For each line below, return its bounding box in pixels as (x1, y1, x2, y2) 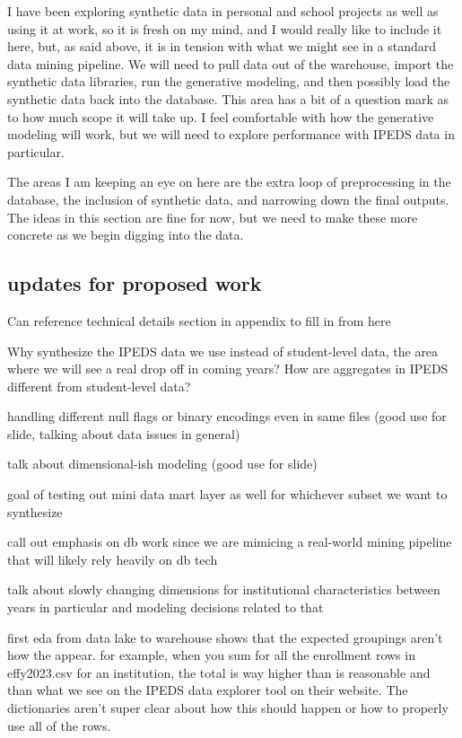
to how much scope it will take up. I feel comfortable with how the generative (7, 107, 434, 126)
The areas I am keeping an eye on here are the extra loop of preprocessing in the (7, 172, 451, 191)
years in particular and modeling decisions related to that (7, 598, 324, 617)
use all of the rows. (7, 716, 111, 734)
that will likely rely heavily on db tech (7, 549, 218, 568)
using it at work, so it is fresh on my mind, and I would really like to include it (7, 19, 442, 38)
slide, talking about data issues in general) (7, 424, 240, 443)
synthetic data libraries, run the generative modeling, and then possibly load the (7, 72, 450, 91)
